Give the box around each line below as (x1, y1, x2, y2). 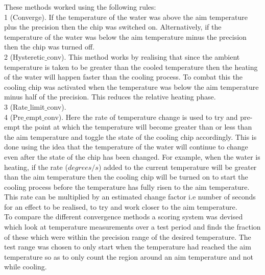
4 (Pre (4, 111, 24, 122)
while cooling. (4, 261, 47, 272)
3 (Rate (4, 101, 28, 112)
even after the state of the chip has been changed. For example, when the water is (4, 151, 260, 162)
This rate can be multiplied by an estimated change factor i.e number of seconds (4, 191, 256, 202)
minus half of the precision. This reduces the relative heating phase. (4, 91, 216, 102)
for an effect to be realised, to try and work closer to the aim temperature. (4, 201, 237, 212)
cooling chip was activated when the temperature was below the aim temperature (4, 81, 259, 92)
